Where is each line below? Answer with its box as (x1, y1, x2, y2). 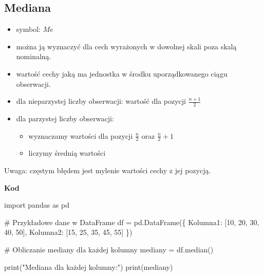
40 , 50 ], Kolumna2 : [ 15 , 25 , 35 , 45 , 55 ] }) (4, 227, 133, 237)
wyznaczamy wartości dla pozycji (28, 130, 133, 141)
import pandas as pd (4, 199, 70, 210)
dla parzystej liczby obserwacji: (16, 113, 114, 123)
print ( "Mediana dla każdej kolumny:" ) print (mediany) (4, 261, 173, 272)
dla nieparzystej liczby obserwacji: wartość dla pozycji (16, 96, 186, 106)
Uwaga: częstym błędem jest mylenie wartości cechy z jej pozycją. (4, 165, 211, 176)
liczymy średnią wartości (28, 148, 106, 158)
